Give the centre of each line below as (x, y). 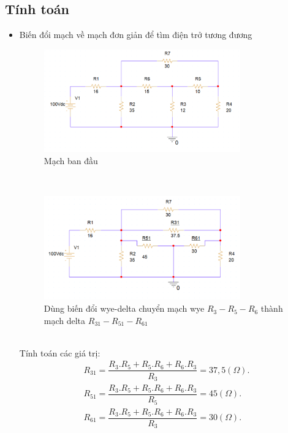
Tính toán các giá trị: (60, 352)
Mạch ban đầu (71, 160)
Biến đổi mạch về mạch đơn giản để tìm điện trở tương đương (136, 35)
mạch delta (65, 320)
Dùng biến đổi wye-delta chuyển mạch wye (124, 308)
